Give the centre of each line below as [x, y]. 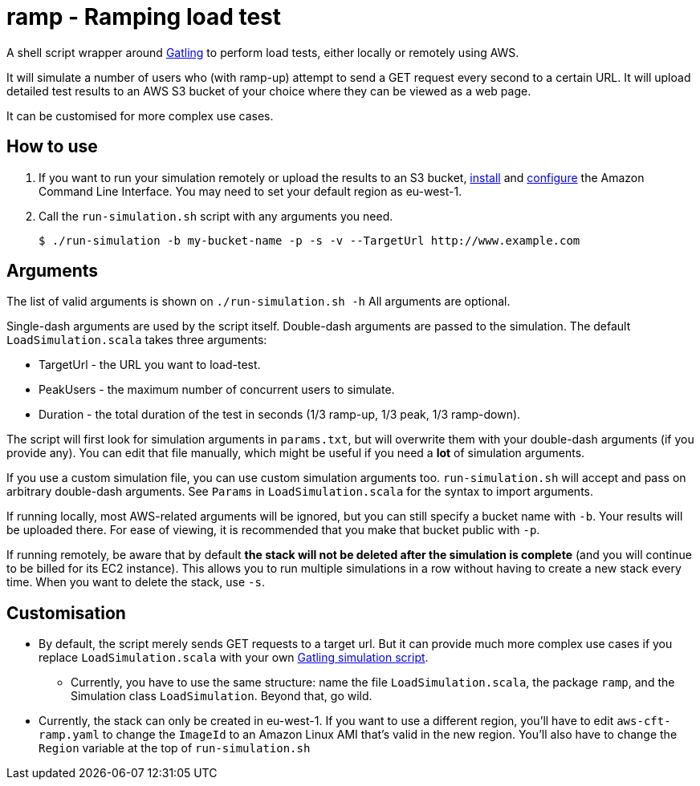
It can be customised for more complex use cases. [140, 115]
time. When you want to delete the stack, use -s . [136, 582]
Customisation [66, 613]
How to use [52, 147]
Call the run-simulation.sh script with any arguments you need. [216, 216]
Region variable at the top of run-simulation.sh [175, 748]
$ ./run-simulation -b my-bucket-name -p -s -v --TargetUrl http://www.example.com [309, 240]
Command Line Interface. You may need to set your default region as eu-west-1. [250, 191]
